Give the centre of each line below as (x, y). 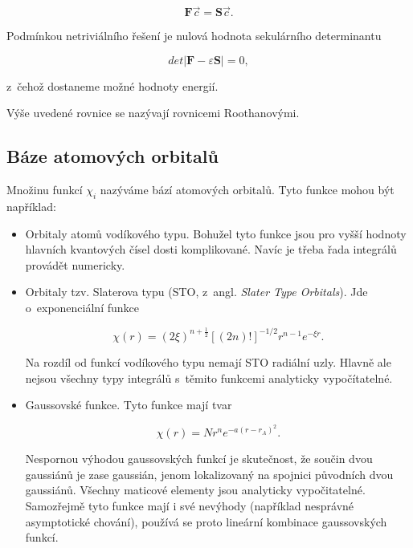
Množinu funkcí (45, 190)
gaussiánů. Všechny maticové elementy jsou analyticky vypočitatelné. (195, 490)
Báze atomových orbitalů (112, 156)
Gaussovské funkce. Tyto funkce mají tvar (129, 405)
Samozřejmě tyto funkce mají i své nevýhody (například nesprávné (190, 506)
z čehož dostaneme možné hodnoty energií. (112, 85)
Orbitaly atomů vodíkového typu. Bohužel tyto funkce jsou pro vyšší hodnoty (216, 233)
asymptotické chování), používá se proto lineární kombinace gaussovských (206, 521)
